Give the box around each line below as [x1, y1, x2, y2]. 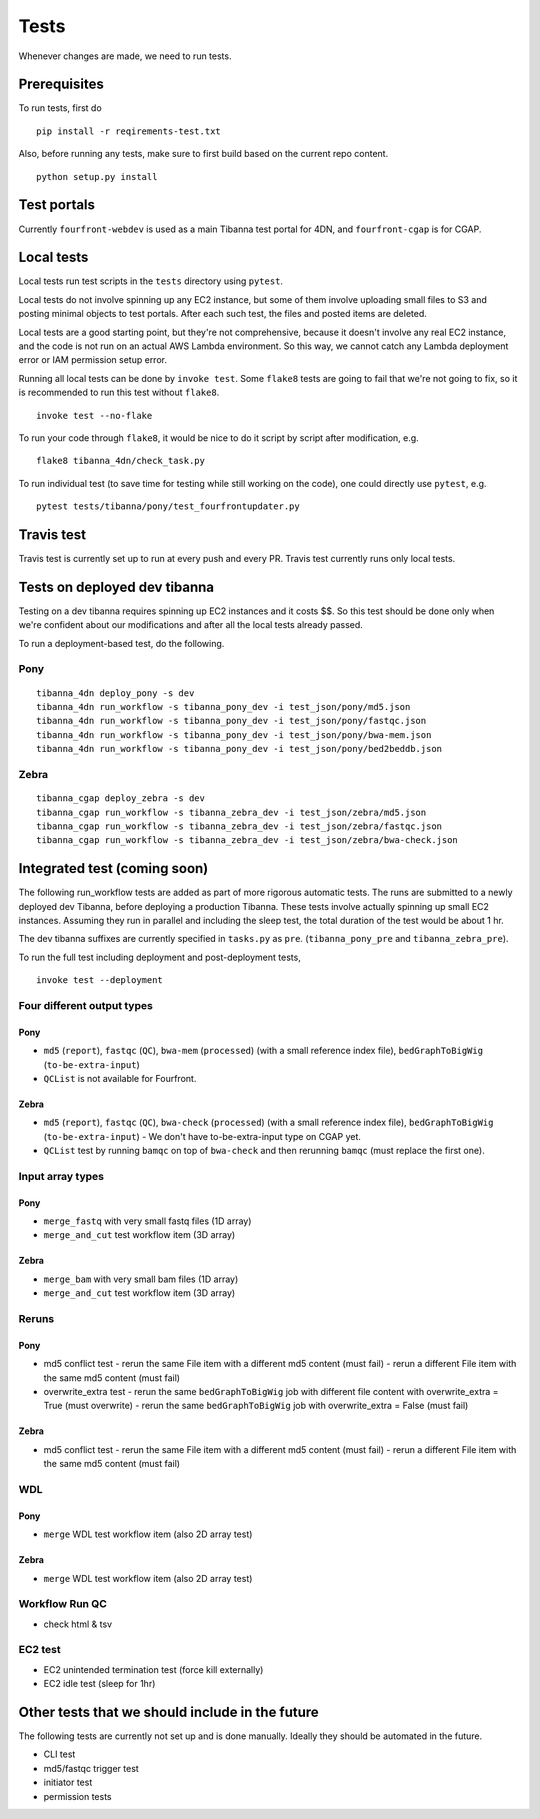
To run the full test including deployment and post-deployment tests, [18, 951, 302, 963]
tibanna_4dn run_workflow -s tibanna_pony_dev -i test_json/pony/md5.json [36, 701, 411, 713]
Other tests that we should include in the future [18, 1703, 319, 1720]
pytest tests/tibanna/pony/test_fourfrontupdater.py [36, 501, 300, 512]
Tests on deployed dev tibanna [18, 578, 215, 595]
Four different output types [18, 998, 154, 1012]
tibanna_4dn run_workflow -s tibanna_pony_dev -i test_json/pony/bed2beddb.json [36, 743, 443, 755]
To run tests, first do [18, 102, 102, 114]
